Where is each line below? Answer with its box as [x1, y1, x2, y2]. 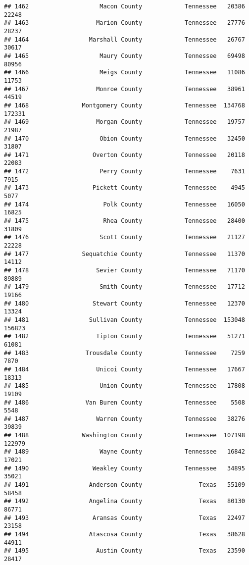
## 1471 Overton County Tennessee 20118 [4, 151, 245, 158]
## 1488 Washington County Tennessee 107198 [4, 432, 245, 439]
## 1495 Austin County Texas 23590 [4, 547, 245, 555]
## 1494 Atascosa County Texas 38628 [4, 531, 245, 538]
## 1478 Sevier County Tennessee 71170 [4, 267, 245, 274]
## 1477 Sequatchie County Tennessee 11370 [4, 250, 245, 257]
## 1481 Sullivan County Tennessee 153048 [4, 316, 245, 323]
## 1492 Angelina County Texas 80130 [4, 498, 245, 505]
